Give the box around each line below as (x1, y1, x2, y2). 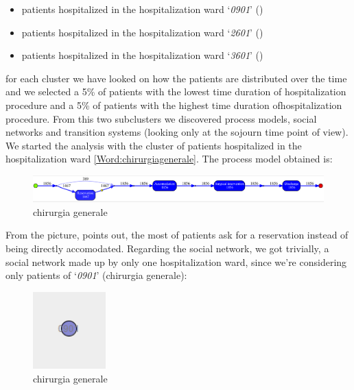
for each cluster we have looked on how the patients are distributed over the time (5, 71, 347, 85)
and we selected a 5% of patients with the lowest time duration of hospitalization (5, 84, 346, 99)
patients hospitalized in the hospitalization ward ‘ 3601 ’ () (21, 48, 263, 62)
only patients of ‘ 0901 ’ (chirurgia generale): (5, 268, 187, 282)
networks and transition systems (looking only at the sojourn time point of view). (5, 125, 349, 139)
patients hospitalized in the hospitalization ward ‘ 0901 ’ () (21, 2, 263, 16)
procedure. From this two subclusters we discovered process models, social (5, 111, 317, 125)
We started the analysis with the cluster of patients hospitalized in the (5, 138, 302, 152)
